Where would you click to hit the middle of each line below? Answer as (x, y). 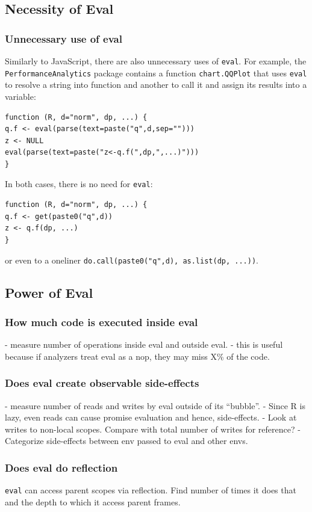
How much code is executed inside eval (101, 322)
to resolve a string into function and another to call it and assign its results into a (156, 85)
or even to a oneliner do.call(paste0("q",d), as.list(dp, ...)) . (132, 260)
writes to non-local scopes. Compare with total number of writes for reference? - (153, 429)
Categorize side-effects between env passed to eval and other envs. (126, 441)
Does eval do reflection (61, 467)
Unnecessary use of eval (64, 38)
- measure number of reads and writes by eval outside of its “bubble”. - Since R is (155, 405)
